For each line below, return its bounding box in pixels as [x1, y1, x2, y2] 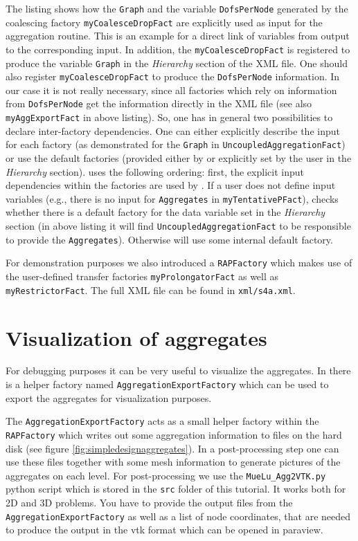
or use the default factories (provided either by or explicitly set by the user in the [6, 151, 352, 165]
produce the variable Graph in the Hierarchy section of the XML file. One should [6, 55, 348, 70]
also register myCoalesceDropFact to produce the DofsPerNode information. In [6, 69, 340, 84]
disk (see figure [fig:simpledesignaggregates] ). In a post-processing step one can [6, 441, 339, 455]
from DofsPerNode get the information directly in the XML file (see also [6, 96, 312, 111]
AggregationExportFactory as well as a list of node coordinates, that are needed [6, 508, 351, 523]
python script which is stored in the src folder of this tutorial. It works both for [6, 482, 346, 496]
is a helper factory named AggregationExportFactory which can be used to [6, 377, 329, 392]
